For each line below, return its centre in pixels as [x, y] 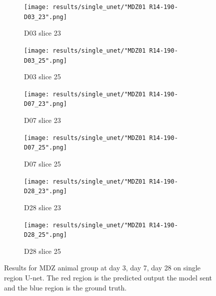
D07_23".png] [45, 104]
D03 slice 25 [42, 77]
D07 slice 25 [42, 164]
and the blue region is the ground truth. [65, 287]
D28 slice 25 [42, 251]
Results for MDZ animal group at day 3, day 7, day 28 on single [102, 268]
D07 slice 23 [42, 120]
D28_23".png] [45, 191]
